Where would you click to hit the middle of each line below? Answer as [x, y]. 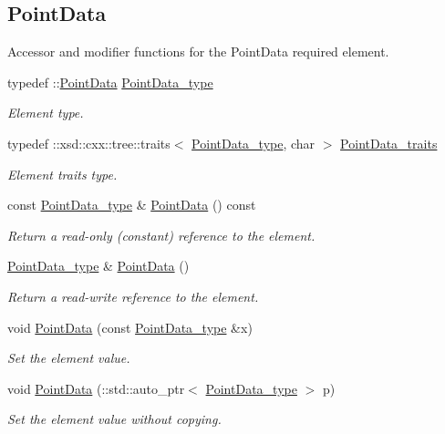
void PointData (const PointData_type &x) [130, 327]
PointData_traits [389, 143]
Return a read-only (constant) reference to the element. [161, 235]
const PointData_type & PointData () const [132, 205]
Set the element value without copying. [114, 419]
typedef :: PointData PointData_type [110, 82]
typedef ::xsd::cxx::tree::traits [89, 143]
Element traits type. [62, 174]
